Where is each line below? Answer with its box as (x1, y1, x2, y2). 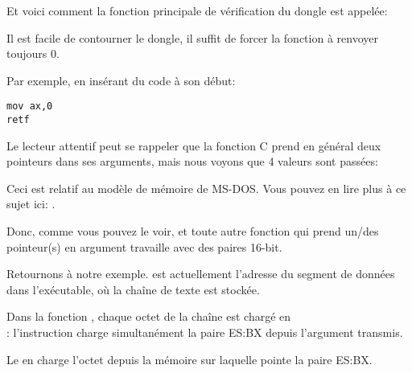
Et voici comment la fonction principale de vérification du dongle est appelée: (6, 2, 388, 18)
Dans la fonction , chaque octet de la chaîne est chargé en (6, 308, 291, 325)
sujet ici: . (6, 195, 56, 212)
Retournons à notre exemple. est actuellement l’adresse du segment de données (6, 265, 395, 282)
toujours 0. (6, 45, 60, 62)
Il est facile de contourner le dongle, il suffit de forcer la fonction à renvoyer (6, 29, 378, 46)
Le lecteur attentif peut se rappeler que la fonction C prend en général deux (6, 137, 381, 154)
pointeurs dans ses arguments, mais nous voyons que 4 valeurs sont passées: (6, 153, 378, 170)
